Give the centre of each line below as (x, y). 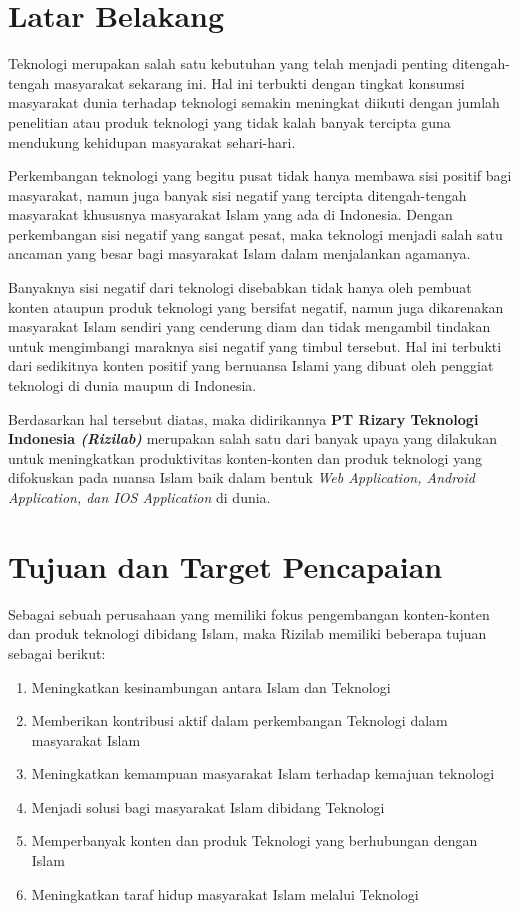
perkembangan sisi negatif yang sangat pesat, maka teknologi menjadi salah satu (255, 233)
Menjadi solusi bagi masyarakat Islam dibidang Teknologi (208, 806)
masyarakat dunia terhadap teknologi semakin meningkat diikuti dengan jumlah (254, 102)
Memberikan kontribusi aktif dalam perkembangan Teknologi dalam (239, 720)
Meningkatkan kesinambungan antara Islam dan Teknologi (211, 686)
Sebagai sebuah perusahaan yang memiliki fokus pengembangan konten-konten (249, 613)
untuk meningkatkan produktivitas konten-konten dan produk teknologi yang (245, 457)
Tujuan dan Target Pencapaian (225, 565)
